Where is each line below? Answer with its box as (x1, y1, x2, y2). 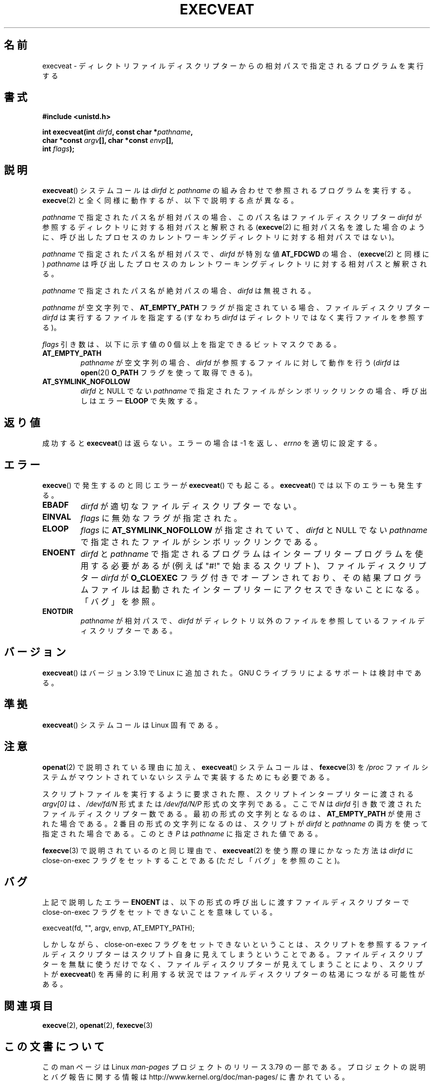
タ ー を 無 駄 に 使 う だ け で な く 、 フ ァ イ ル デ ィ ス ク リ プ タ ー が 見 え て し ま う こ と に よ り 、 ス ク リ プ (42, 960, 423, 969)
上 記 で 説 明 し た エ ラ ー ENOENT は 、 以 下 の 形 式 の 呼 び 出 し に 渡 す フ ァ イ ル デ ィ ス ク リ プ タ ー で (42, 898, 409, 907)
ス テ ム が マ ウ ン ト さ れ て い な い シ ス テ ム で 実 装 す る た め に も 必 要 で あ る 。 (42, 772, 334, 781)
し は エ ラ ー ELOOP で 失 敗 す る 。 (80, 397, 202, 405)
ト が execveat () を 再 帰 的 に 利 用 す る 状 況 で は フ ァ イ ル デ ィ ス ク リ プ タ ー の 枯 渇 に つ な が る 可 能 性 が (42, 970, 425, 979)
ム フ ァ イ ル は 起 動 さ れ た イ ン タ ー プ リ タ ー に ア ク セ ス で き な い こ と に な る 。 (80, 584, 424, 595)
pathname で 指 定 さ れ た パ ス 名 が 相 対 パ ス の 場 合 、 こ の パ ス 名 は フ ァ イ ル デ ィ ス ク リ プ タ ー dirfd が (42, 213, 422, 222)
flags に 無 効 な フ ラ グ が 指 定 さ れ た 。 (80, 513, 242, 523)
